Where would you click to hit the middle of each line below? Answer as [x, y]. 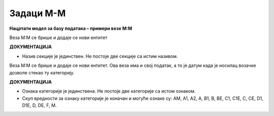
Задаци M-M [38, 13]
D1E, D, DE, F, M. [39, 105]
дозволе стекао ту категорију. [42, 72]
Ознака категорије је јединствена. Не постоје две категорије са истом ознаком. [109, 91]
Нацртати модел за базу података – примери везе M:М [71, 28]
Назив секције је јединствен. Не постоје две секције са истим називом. [100, 56]
